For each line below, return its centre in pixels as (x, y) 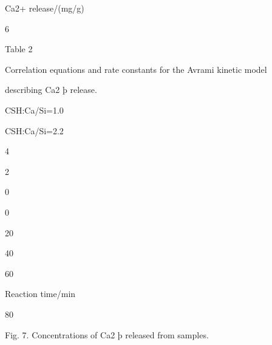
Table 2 (19, 49)
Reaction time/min (40, 294)
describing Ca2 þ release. (51, 90)
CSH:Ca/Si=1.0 (34, 110)
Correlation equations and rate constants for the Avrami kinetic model (136, 69)
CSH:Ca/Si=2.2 (34, 130)
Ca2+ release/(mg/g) (45, 8)
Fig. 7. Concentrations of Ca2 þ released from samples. (107, 334)
